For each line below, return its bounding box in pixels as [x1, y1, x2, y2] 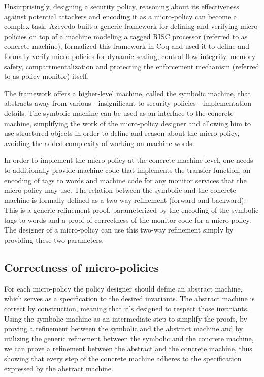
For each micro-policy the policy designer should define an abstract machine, [4, 283, 243, 294]
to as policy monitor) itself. [4, 71, 89, 81]
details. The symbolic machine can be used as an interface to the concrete [4, 107, 234, 118]
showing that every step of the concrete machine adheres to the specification [4, 353, 242, 364]
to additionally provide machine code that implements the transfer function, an [4, 164, 251, 175]
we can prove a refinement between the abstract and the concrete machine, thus [4, 343, 252, 354]
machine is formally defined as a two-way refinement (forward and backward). [4, 194, 246, 205]
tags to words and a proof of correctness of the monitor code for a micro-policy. [4, 214, 251, 225]
